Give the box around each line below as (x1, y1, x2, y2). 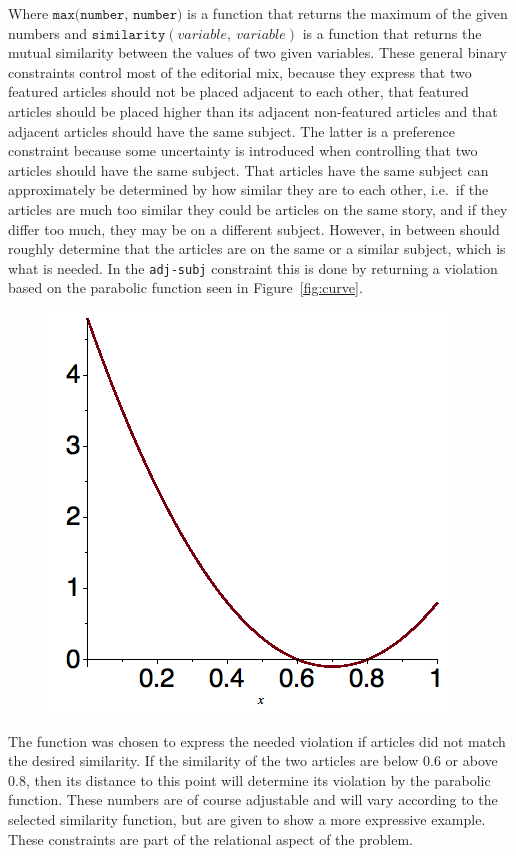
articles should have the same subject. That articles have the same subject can (8, 159, 489, 180)
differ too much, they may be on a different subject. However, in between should (8, 218, 500, 239)
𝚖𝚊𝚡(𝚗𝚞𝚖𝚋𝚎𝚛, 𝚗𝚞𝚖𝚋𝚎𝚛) (52, 8, 183, 22)
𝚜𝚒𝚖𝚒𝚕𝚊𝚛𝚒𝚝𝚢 (91, 27, 166, 42)
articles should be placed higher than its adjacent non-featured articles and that (8, 100, 498, 121)
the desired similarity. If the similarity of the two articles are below (8, 750, 419, 771)
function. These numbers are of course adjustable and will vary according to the (8, 789, 498, 810)
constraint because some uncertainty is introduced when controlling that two (8, 140, 478, 161)
